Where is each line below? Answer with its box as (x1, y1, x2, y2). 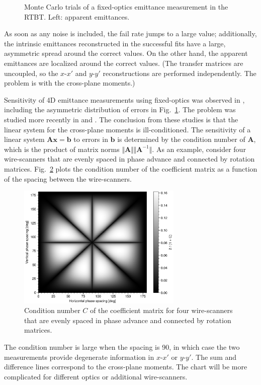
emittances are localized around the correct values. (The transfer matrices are (4, 57, 243, 68)
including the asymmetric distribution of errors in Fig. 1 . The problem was (4, 104, 236, 115)
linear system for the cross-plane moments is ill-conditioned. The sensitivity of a (4, 124, 251, 134)
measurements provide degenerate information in (4, 351, 154, 362)
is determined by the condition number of (117, 134, 245, 144)
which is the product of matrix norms (4, 143, 120, 154)
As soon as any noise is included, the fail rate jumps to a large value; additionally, (4, 28, 257, 39)
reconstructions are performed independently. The (103, 67, 256, 78)
